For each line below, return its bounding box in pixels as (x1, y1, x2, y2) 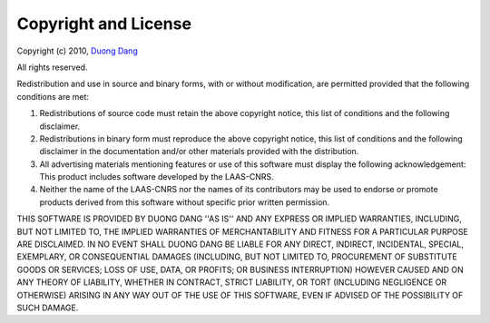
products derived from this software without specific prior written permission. (39, 196, 330, 208)
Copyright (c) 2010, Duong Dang (16, 45, 138, 56)
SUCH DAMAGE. (16, 302, 79, 313)
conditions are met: (16, 91, 90, 102)
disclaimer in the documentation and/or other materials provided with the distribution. (39, 146, 359, 157)
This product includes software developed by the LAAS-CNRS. (39, 171, 274, 182)
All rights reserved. (16, 62, 88, 73)
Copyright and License (16, 14, 192, 34)
